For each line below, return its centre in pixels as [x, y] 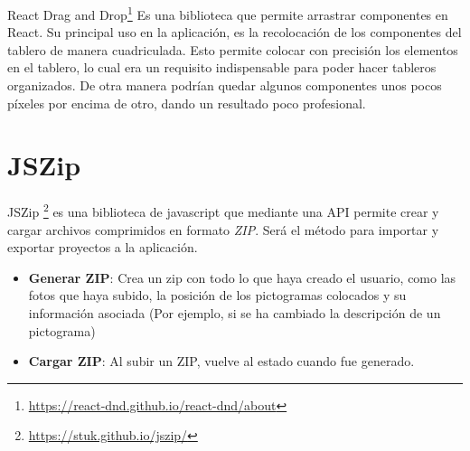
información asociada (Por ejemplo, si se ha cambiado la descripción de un [235, 312]
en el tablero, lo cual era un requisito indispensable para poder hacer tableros [222, 67]
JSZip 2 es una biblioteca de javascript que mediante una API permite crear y [223, 210]
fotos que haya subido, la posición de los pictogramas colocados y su [217, 295]
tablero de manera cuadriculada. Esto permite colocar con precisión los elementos [233, 49]
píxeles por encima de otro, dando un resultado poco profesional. [187, 103]
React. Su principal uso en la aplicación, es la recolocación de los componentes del [235, 32]
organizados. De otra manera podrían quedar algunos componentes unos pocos [225, 85]
